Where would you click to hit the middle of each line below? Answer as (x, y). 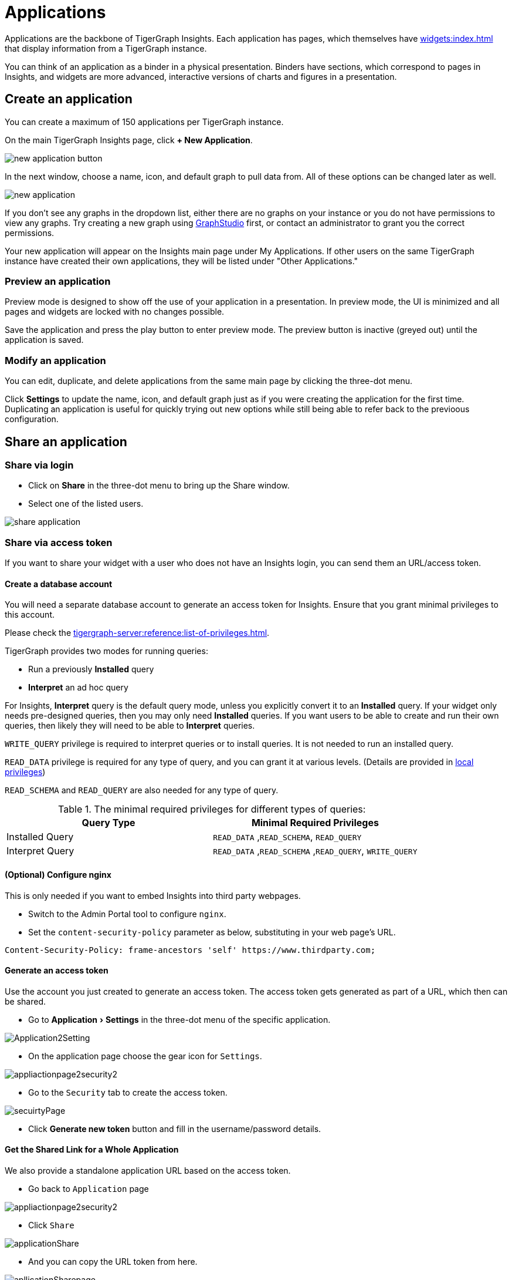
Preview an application (58, 281)
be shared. (26, 1001)
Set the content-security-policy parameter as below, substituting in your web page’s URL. (212, 932)
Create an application (69, 99)
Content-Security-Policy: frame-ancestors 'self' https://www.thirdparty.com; (190, 950)
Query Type (108, 823)
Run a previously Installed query (91, 669)
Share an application (66, 442)
